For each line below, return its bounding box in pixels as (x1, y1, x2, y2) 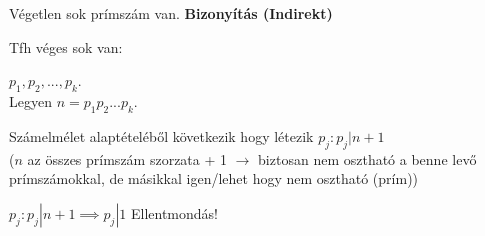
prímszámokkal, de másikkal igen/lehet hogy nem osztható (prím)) (9, 168, 419, 189)
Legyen (9, 90, 52, 111)
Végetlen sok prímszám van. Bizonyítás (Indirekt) (9, 3, 333, 23)
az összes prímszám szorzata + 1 (27, 148, 228, 169)
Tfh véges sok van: (9, 36, 123, 57)
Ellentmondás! (130, 202, 218, 223)
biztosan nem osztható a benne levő (258, 148, 477, 169)
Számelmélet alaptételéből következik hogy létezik (9, 125, 314, 146)
